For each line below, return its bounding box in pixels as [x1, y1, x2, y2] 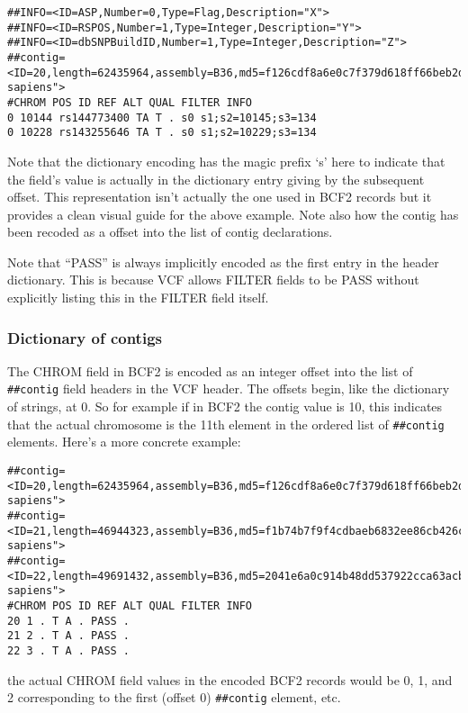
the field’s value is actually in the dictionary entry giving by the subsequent [7, 169, 425, 188]
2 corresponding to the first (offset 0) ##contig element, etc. [7, 688, 341, 707]
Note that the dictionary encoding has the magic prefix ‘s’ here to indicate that [7, 151, 445, 170]
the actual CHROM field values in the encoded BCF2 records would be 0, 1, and [7, 670, 453, 689]
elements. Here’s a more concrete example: [7, 432, 241, 451]
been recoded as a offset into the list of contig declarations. [7, 222, 333, 241]
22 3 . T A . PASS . [7, 644, 130, 657]
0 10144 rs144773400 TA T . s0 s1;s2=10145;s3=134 [7, 111, 317, 124]
